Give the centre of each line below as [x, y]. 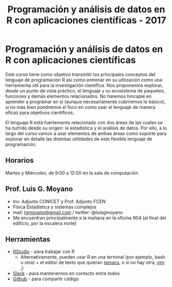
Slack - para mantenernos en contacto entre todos [66, 274]
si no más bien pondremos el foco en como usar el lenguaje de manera [80, 107]
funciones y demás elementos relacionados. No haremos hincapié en [79, 96]
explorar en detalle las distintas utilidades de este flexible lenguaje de [79, 139]
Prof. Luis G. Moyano [39, 189]
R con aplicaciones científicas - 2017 [86, 20]
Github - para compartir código [46, 279]
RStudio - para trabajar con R [44, 252]
